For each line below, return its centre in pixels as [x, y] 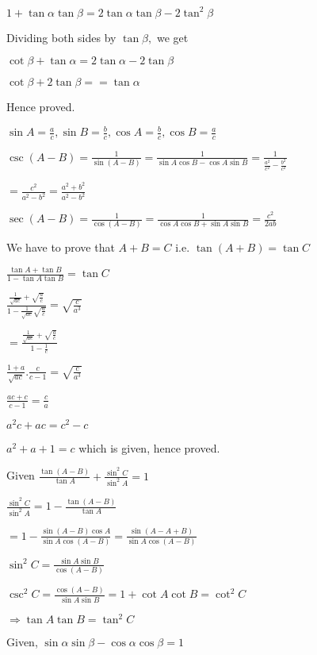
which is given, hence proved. [149, 447]
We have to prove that [61, 247]
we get [172, 37]
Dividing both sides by [61, 37]
